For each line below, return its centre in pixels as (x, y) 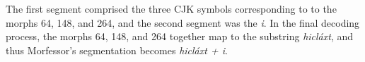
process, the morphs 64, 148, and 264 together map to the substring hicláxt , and (180, 36)
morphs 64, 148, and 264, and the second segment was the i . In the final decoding (183, 22)
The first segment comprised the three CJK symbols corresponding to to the (171, 8)
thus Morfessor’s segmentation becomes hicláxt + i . (117, 50)
